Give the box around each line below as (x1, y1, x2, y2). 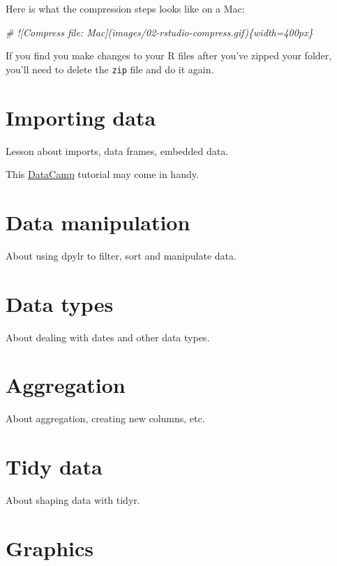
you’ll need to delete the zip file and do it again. (6, 61, 214, 76)
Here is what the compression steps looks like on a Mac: (6, 1, 245, 15)
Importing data (6, 103, 156, 131)
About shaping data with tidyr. (6, 493, 140, 507)
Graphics (6, 533, 93, 562)
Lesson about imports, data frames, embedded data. (6, 143, 229, 158)
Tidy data (6, 452, 103, 481)
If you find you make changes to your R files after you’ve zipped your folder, (6, 48, 332, 63)
